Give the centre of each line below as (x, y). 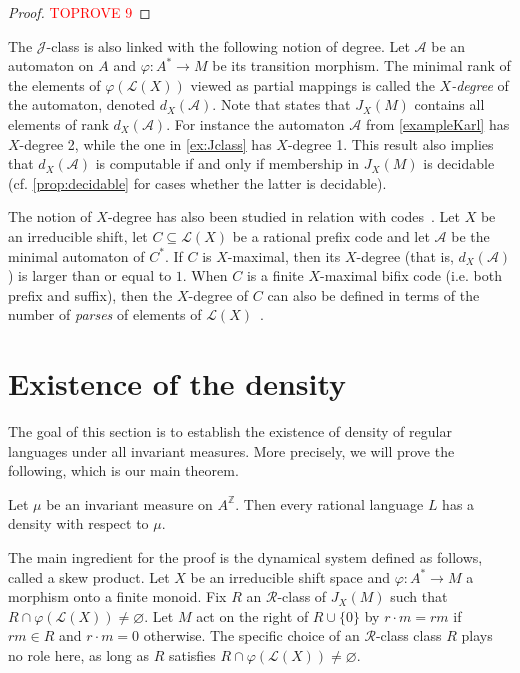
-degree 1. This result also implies (390, 143)
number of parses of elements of (105, 314)
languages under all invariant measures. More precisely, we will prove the (231, 450)
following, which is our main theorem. (123, 470)
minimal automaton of (76, 255)
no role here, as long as (78, 654)
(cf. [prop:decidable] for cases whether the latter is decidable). (197, 182)
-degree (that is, (405, 255)
